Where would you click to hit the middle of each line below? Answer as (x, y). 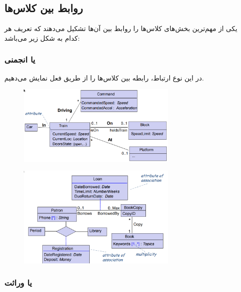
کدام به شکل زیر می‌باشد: (42, 38)
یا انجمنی (20, 59)
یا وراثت (18, 282)
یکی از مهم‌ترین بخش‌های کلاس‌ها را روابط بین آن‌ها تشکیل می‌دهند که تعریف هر (121, 28)
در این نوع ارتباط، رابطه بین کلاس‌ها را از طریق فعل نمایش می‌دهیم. (104, 77)
